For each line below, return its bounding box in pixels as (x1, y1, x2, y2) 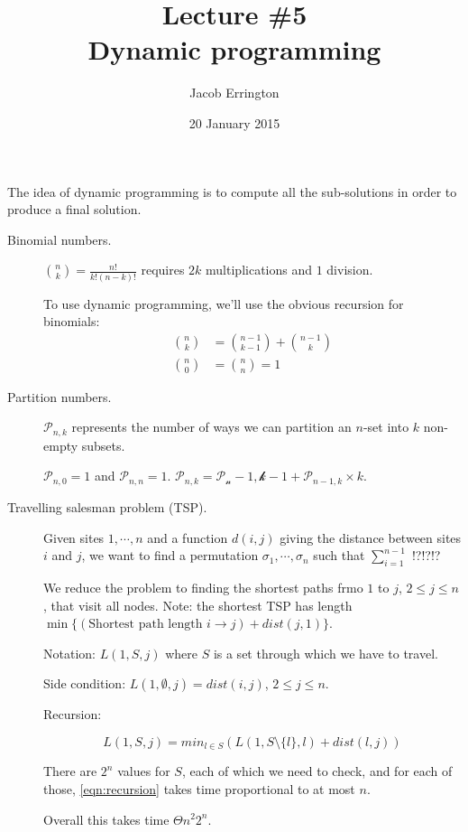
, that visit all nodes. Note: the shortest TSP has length (43, 595, 353, 614)
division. (326, 260, 373, 279)
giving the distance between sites (280, 528, 462, 547)
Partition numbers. (7, 387, 112, 406)
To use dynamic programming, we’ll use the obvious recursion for (43, 294, 404, 313)
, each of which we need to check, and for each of (181, 762, 453, 781)
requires (141, 260, 185, 279)
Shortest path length (88, 618, 203, 631)
